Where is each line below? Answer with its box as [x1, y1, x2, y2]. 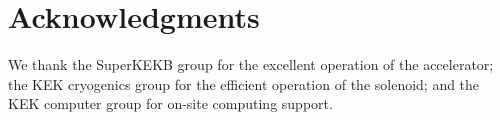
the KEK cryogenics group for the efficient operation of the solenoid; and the [8, 73, 480, 94]
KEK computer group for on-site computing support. [8, 93, 333, 114]
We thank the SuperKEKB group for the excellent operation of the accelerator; [8, 54, 494, 75]
